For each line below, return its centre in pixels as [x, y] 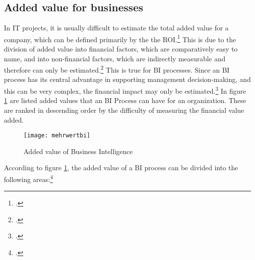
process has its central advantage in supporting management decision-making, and [127, 79]
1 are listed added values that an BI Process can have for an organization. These [125, 100]
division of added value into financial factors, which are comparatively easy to [121, 49]
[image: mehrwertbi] [57, 136]
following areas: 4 [29, 178]
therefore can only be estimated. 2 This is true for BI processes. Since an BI [117, 69]
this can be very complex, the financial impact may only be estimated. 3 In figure [125, 90]
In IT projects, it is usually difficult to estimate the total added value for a [116, 28]
